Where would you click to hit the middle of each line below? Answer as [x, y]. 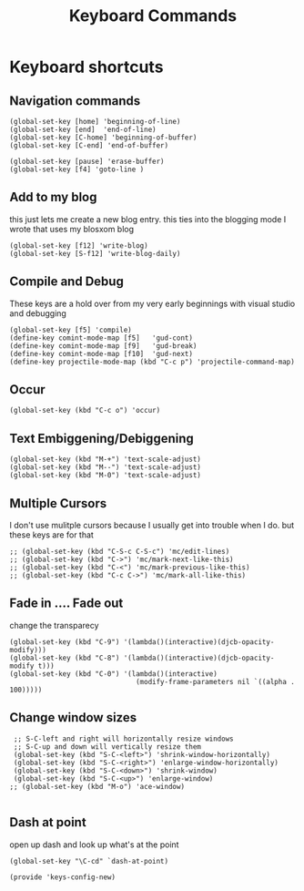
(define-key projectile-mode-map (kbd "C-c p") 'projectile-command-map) [152, 362]
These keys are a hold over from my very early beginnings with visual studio [152, 303]
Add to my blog [53, 197]
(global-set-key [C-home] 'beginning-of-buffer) [103, 138]
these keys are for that [51, 535]
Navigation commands [75, 101]
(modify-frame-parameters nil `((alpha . [215, 681]
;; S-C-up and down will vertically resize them [107, 747]
